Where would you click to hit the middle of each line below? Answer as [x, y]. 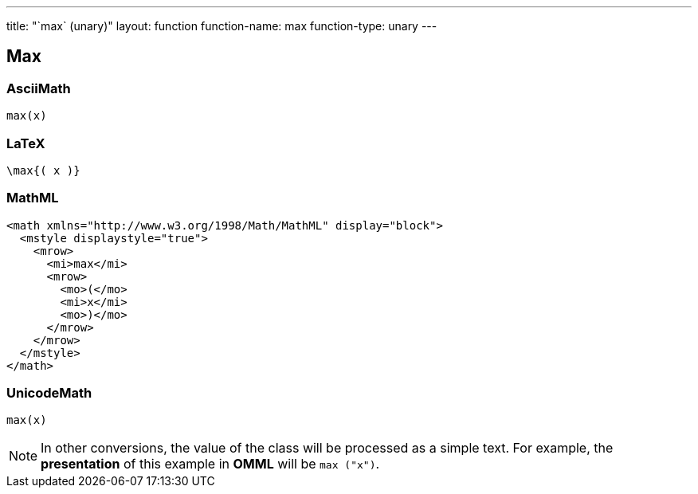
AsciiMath [39, 88]
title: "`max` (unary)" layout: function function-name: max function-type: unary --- [222, 26]
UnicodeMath [49, 393]
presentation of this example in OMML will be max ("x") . [210, 464]
